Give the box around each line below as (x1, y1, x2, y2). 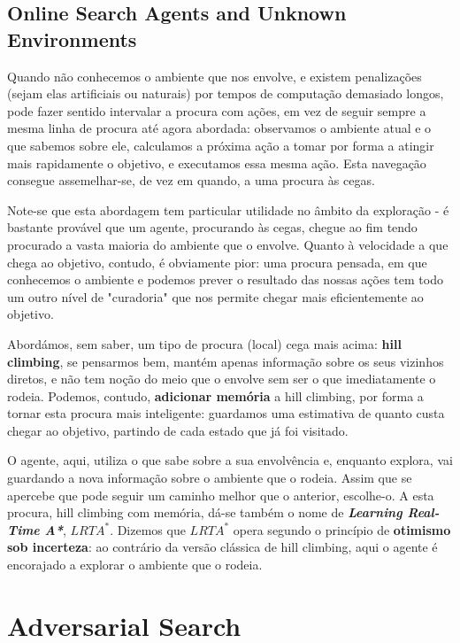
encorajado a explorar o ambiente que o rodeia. (7, 555, 263, 574)
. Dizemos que (110, 520, 186, 538)
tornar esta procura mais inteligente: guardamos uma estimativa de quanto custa (7, 404, 445, 422)
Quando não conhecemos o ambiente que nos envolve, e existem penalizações (7, 66, 422, 85)
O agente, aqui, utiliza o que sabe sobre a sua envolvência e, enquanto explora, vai (7, 451, 453, 469)
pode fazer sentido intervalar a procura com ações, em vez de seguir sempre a (7, 101, 426, 120)
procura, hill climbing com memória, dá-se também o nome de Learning (7, 503, 402, 522)
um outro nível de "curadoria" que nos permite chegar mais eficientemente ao (7, 287, 424, 306)
